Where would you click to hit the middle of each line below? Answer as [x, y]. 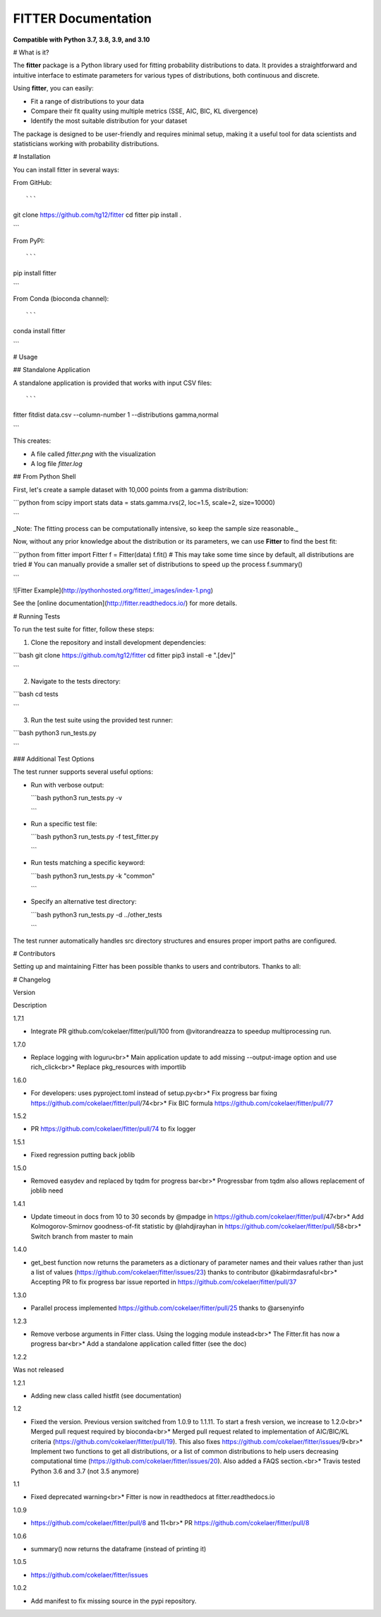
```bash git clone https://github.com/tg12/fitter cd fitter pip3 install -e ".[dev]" [125, 655]
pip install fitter [35, 273]
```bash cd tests [36, 694]
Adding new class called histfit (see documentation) [106, 1395]
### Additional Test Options [54, 759]
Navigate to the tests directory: [76, 681]
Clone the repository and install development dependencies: [118, 642]
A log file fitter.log [56, 464]
